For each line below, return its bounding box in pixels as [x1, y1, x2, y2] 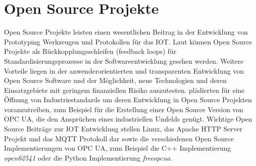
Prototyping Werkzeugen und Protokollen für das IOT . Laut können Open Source [4, 36, 253, 46]
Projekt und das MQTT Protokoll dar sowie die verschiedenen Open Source [4, 133, 234, 143]
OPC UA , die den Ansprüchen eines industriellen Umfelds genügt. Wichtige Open [4, 114, 253, 124]
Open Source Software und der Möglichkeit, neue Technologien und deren [4, 75, 227, 85]
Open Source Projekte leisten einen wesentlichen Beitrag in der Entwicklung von [4, 27, 248, 37]
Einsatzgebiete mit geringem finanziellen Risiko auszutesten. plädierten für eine [4, 84, 245, 95]
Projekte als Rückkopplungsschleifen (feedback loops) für [4, 46, 177, 56]
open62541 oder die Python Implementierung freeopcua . [4, 152, 172, 163]
